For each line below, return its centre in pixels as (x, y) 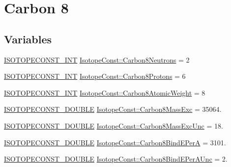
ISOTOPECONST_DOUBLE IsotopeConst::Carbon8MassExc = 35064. (113, 109)
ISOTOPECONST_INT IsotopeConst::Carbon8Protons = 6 (95, 76)
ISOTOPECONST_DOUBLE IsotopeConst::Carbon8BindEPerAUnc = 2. (116, 159)
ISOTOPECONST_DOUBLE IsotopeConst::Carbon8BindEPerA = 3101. (115, 142)
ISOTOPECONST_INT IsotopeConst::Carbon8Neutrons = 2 (97, 59)
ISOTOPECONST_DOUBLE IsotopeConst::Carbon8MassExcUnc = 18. (114, 125)
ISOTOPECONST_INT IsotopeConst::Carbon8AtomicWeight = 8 (105, 92)
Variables (28, 39)
